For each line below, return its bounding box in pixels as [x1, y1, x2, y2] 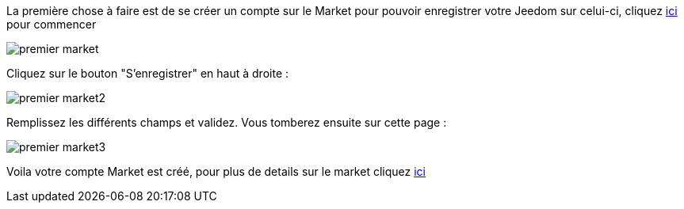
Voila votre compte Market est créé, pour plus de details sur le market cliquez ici [6, 165, 426, 178]
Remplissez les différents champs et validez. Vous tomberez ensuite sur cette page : [6, 116, 447, 129]
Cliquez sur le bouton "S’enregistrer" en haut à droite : [6, 66, 289, 80]
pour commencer [6, 17, 97, 31]
